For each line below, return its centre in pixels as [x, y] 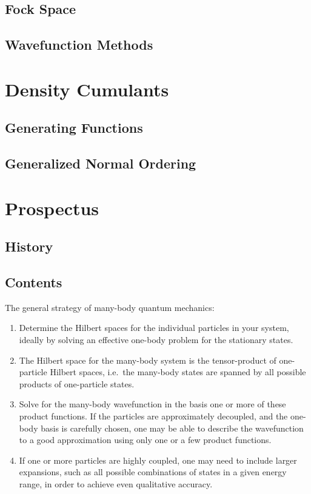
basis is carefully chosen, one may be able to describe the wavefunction [172, 428]
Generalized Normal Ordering [101, 163]
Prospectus [52, 208]
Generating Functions [74, 128]
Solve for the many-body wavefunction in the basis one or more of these [152, 404]
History [29, 246]
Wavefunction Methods [79, 45]
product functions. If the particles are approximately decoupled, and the [153, 416]
